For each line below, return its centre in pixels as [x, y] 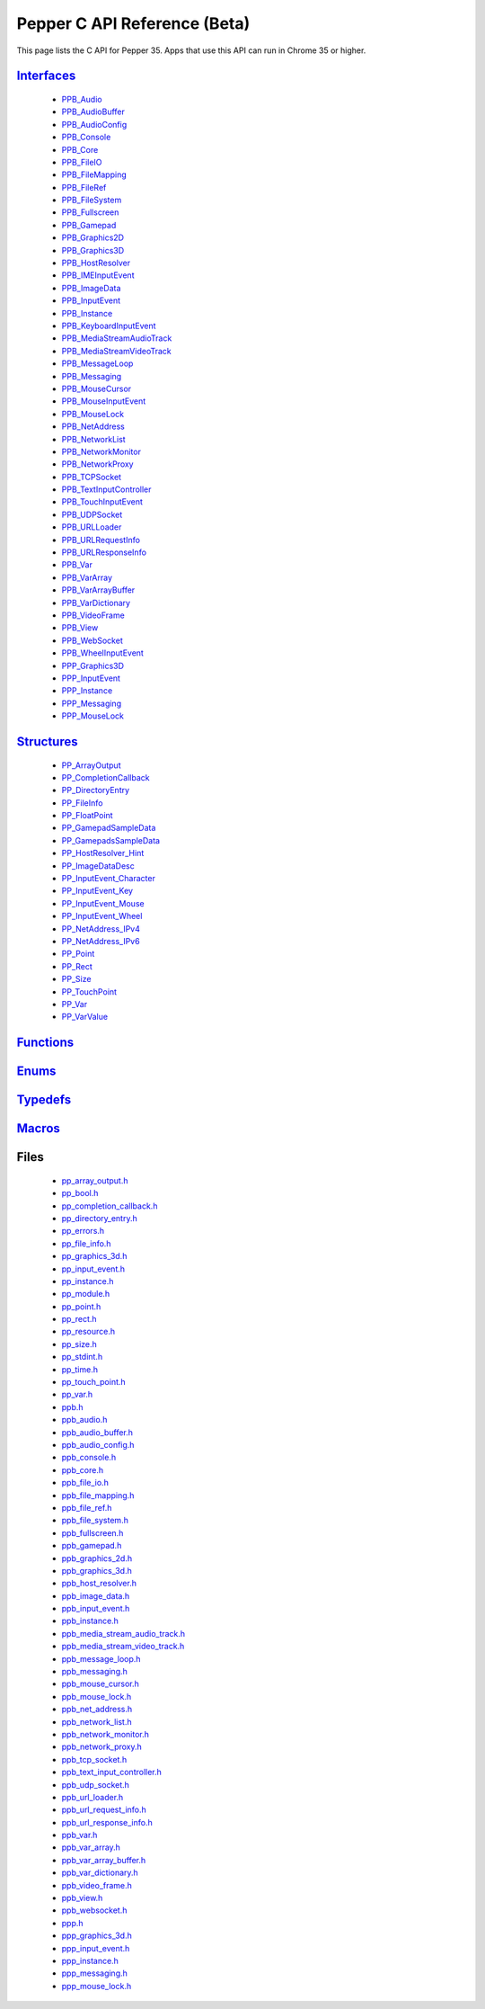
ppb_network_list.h [97, 1721]
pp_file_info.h [86, 1243]
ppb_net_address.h [97, 1710]
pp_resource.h [88, 1332]
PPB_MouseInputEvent [104, 401]
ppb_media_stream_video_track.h [123, 1647]
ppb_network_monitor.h [106, 1734]
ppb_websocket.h [94, 1910]
